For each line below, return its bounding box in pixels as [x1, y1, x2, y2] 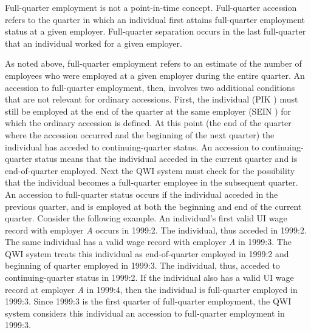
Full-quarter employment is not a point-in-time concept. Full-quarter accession [5, 1, 297, 13]
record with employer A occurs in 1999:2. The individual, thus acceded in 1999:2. [5, 223, 307, 236]
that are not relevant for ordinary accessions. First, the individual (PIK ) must [5, 93, 298, 106]
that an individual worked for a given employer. [5, 36, 182, 49]
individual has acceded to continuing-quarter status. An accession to [5, 140, 259, 153]
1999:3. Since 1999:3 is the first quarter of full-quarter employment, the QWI [5, 295, 292, 308]
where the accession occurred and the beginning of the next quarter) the [5, 128, 275, 141]
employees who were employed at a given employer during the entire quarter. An [5, 69, 305, 81]
